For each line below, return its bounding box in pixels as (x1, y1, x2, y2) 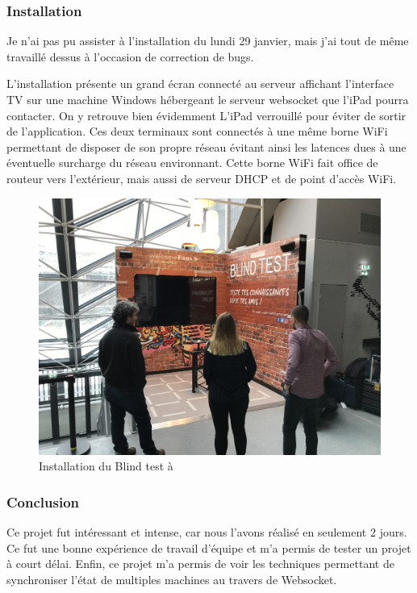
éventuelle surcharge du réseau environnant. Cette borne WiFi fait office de (6, 154, 378, 171)
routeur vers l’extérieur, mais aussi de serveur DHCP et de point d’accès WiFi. (6, 169, 397, 186)
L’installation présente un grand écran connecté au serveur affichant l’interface (6, 75, 394, 92)
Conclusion (6, 491, 79, 512)
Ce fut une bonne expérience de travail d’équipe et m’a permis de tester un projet (6, 539, 411, 556)
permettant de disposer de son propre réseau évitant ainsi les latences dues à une (6, 138, 407, 155)
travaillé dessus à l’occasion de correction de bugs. (6, 48, 254, 65)
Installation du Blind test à (39, 457, 173, 474)
